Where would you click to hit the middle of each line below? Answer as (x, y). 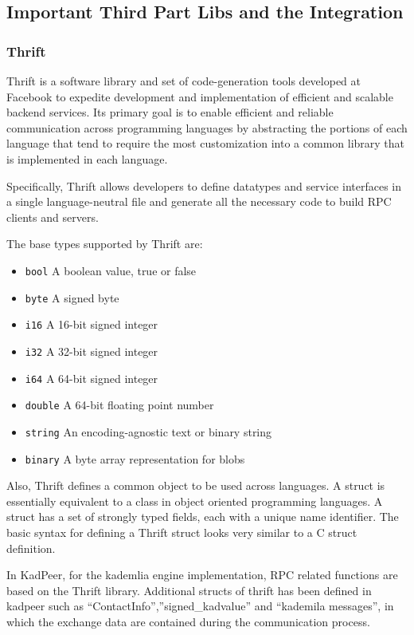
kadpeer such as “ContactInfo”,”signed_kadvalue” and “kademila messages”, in (200, 606)
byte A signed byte (72, 297)
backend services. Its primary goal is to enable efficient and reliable (170, 112)
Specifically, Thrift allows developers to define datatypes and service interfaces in (204, 185)
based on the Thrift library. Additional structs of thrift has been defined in (189, 590)
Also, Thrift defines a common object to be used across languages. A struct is (196, 485)
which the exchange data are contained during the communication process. (188, 621)
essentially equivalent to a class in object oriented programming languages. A (195, 501)
